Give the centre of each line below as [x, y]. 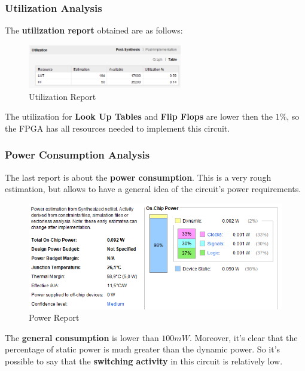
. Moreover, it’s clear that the [243, 337]
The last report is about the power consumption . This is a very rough [138, 177]
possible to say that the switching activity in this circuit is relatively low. [144, 361]
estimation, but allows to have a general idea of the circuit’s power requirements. [153, 189]
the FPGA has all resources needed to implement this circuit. [118, 128]
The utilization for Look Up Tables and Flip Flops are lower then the [139, 116]
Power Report [54, 317]
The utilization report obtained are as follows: [94, 30]
